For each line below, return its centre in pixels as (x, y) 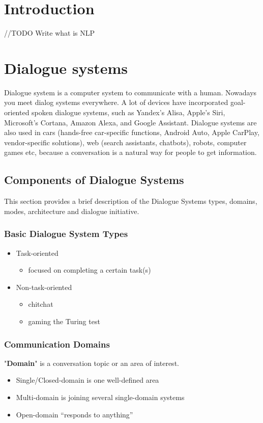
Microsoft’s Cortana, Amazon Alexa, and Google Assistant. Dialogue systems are (130, 122)
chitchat (41, 304)
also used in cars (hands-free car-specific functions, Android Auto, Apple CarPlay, (132, 132)
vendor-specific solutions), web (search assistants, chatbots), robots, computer (125, 142)
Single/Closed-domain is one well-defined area (87, 380)
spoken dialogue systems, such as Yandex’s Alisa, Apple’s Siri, (128, 112)
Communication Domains (57, 344)
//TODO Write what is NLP (50, 33)
